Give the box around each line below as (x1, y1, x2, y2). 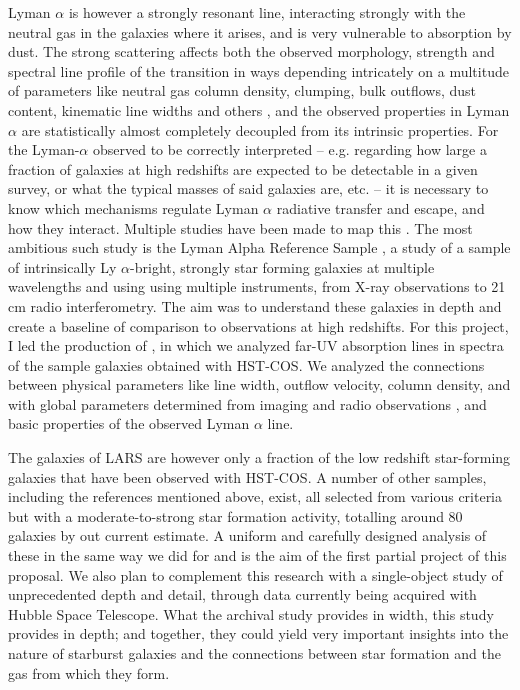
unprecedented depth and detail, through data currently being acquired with (8, 584, 477, 605)
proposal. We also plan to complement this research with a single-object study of (8, 564, 503, 585)
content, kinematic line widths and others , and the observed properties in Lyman (8, 99, 510, 120)
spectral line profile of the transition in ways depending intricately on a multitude (8, 60, 509, 81)
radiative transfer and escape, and (276, 197, 485, 218)
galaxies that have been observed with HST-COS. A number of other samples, (8, 466, 487, 487)
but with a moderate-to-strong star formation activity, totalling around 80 (8, 505, 463, 526)
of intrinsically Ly (8, 256, 117, 277)
